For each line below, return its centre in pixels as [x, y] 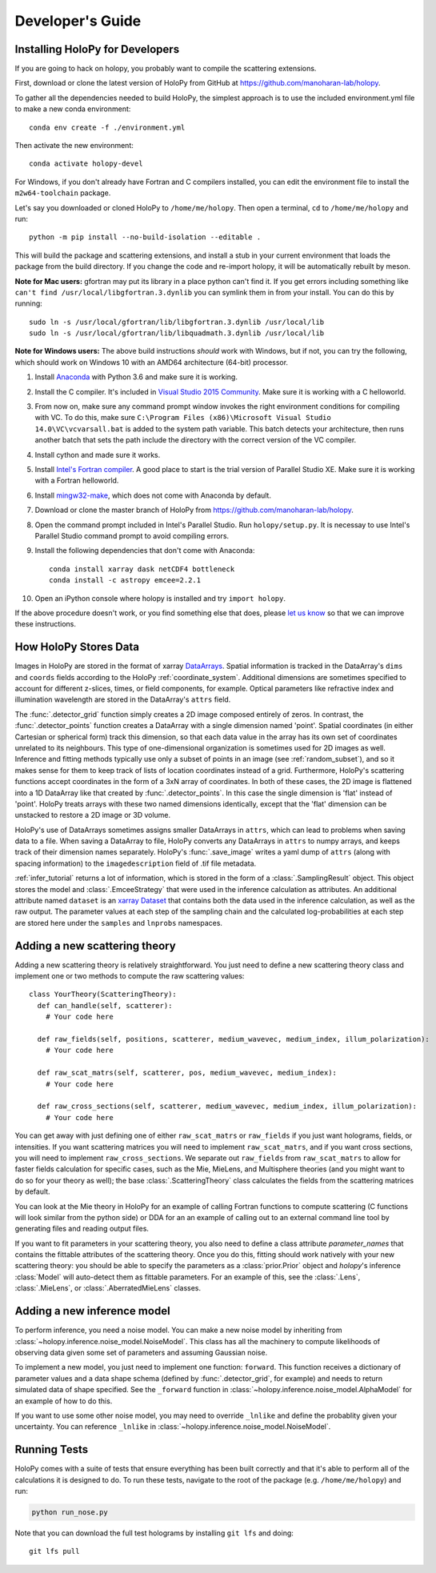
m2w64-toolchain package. [63, 193]
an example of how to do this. [64, 1401]
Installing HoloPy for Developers [97, 49]
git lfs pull [54, 1551]
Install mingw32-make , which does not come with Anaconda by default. [153, 495]
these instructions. [45, 624]
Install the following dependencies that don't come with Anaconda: [145, 550]
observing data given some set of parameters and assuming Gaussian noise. [141, 1352]
